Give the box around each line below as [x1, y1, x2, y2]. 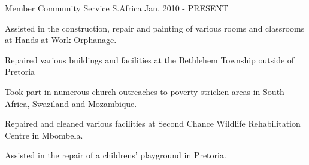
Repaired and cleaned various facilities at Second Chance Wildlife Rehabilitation [5, 117, 301, 130]
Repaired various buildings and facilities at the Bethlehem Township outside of [5, 53, 295, 66]
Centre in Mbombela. [5, 129, 83, 141]
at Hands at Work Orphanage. [5, 33, 117, 46]
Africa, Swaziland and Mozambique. [5, 97, 137, 109]
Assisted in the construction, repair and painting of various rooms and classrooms [5, 22, 305, 34]
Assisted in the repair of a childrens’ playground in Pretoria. [5, 149, 226, 161]
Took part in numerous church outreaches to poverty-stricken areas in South [5, 85, 284, 97]
